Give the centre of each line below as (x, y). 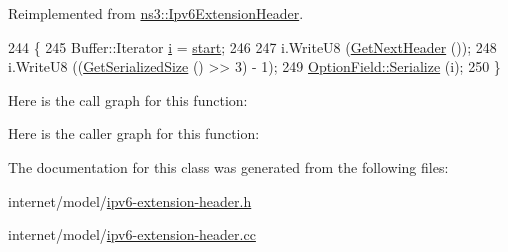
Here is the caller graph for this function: (134, 133)
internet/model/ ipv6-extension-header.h (130, 200)
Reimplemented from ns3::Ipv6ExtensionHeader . (156, 13)
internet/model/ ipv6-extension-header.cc (132, 234)
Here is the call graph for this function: (128, 99)
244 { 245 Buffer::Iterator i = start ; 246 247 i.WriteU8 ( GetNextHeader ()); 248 (252, 46)
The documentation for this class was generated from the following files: (228, 166)
